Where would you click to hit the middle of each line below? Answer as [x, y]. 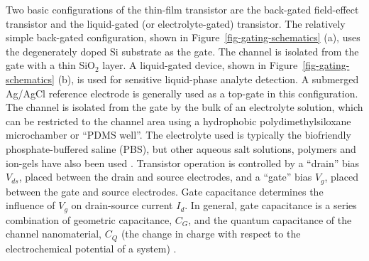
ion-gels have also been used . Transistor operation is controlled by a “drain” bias [183, 163]
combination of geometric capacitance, [89, 219]
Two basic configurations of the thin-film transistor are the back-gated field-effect [182, 9]
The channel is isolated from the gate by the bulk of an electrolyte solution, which [184, 107]
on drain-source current [122, 205]
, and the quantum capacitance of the [270, 219]
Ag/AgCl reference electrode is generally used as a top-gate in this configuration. [182, 93]
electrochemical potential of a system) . [91, 248]
